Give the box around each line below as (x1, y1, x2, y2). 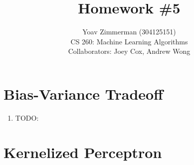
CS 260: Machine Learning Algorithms (70, 36, 188, 46)
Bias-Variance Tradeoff (3, 83, 163, 104)
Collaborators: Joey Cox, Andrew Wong (68, 46, 191, 56)
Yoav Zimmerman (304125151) (82, 26, 176, 37)
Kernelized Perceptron (3, 142, 162, 162)
